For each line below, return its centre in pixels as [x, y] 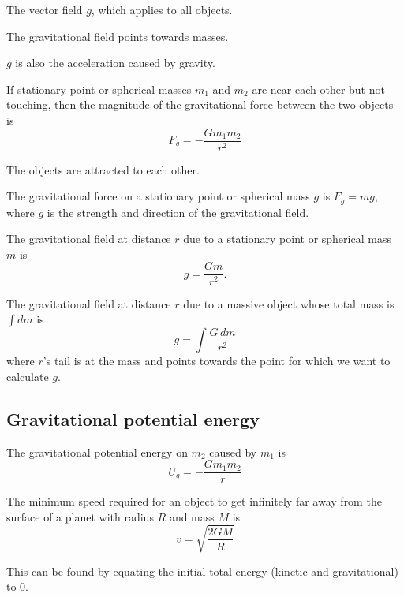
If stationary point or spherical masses [99, 89]
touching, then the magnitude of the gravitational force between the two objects [200, 104]
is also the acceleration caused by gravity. [115, 63]
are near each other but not [318, 89]
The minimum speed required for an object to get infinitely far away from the [194, 501]
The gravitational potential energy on [97, 451]
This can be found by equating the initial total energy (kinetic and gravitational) [202, 571]
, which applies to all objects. [162, 9]
